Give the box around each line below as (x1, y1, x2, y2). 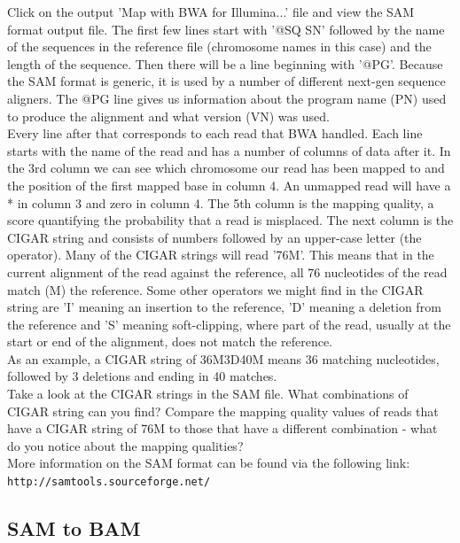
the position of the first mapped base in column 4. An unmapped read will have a (7, 175, 451, 194)
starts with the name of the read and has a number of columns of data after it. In (7, 141, 451, 159)
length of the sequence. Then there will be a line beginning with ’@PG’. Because (7, 54, 443, 73)
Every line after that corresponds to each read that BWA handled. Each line (7, 124, 423, 143)
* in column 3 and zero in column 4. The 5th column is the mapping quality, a (7, 193, 434, 212)
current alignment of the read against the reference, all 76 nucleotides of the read (7, 262, 448, 281)
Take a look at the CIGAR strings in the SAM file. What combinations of (7, 384, 409, 403)
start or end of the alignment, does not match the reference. (7, 332, 333, 351)
